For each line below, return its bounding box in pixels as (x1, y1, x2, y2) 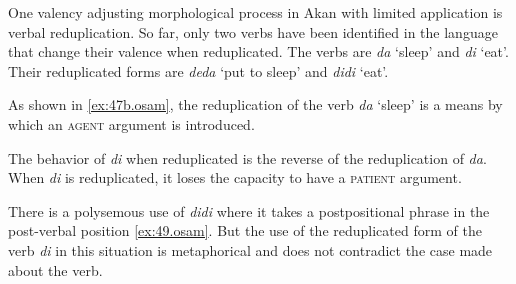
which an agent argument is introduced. (8, 113, 255, 134)
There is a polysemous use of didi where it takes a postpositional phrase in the (8, 200, 490, 221)
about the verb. (8, 259, 103, 280)
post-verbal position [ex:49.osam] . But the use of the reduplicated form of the (8, 220, 482, 241)
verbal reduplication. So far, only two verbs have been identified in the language (8, 21, 498, 42)
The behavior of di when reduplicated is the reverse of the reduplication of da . (8, 147, 487, 168)
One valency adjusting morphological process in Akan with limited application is (8, 2, 503, 22)
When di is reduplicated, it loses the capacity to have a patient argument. (8, 167, 462, 188)
